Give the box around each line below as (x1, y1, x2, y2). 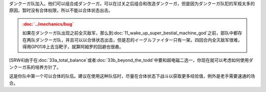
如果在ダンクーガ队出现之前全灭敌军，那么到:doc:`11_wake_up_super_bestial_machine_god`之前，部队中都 (22, 30, 238, 36)
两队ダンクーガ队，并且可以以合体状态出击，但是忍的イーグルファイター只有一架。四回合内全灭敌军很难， (26, 37, 242, 43)
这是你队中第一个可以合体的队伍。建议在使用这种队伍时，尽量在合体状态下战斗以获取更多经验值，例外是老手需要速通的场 (9, 73, 255, 79)
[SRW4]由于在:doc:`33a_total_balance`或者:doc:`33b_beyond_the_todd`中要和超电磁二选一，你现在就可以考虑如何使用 (9, 57, 249, 63)
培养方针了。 (34, 64, 61, 70)
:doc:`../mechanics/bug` (22, 21, 74, 27)
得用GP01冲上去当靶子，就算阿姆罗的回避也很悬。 (22, 44, 124, 49)
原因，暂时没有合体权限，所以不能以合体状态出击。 (9, 7, 113, 13)
